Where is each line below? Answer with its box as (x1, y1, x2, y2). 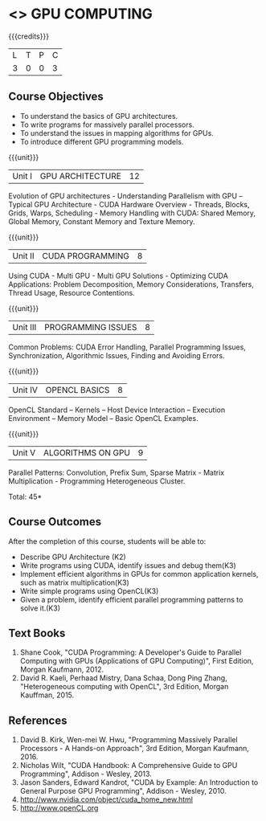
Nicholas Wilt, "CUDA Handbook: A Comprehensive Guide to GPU (19, 761, 238, 770)
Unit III (12, 321, 37, 333)
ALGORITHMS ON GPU (43, 447, 131, 458)
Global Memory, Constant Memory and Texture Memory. (8, 216, 195, 226)
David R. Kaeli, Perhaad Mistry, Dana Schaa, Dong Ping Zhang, (19, 673, 227, 683)
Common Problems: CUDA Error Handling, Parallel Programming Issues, (8, 342, 247, 352)
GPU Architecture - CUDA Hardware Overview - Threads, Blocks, (34, 199, 250, 209)
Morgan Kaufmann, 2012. (19, 664, 104, 675)
